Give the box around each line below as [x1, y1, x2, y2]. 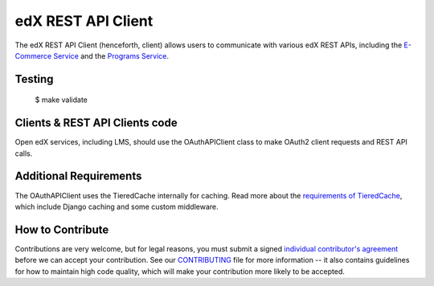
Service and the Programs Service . [53, 51, 169, 60]
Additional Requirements [14, 170, 142, 183]
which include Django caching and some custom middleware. [14, 202, 219, 211]
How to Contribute [14, 223, 109, 236]
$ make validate [35, 95, 88, 104]
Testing [14, 72, 54, 86]
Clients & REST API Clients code [14, 116, 178, 130]
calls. [14, 149, 33, 158]
